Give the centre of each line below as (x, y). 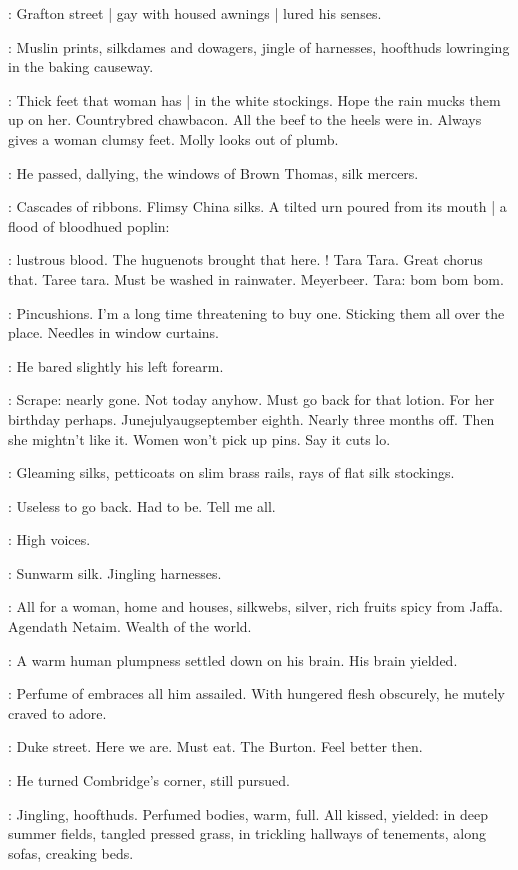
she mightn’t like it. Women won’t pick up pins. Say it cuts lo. (199, 438)
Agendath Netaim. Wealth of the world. (130, 626)
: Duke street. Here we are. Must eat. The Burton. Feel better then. (215, 746)
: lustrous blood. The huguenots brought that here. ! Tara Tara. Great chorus (245, 259)
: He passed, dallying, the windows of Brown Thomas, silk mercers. (213, 172)
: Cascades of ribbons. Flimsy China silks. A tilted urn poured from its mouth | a (257, 206)
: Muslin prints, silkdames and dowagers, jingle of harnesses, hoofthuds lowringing (259, 46)
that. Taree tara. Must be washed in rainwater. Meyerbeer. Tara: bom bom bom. (256, 278)
